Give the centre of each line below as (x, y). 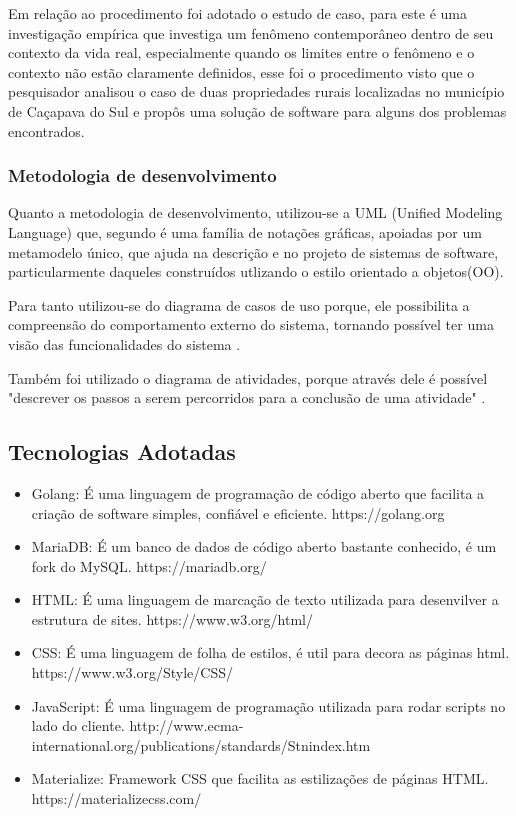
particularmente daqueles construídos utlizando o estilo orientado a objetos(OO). (256, 271)
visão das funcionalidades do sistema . (124, 343)
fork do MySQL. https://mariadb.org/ (149, 565)
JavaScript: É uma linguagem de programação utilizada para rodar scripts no (268, 705)
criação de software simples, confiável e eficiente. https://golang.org (238, 512)
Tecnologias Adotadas (122, 451)
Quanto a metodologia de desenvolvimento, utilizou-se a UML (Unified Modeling (255, 212)
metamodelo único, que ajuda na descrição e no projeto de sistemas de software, (253, 251)
